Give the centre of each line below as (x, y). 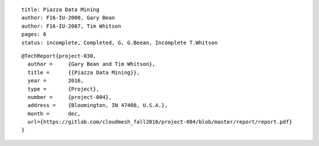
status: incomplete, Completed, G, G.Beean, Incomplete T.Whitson (120, 42)
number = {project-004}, (70, 97)
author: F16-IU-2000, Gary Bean (68, 18)
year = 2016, (56, 81)
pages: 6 (34, 34)
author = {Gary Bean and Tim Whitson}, (92, 64)
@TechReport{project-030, (59, 56)
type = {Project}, (64, 89)
